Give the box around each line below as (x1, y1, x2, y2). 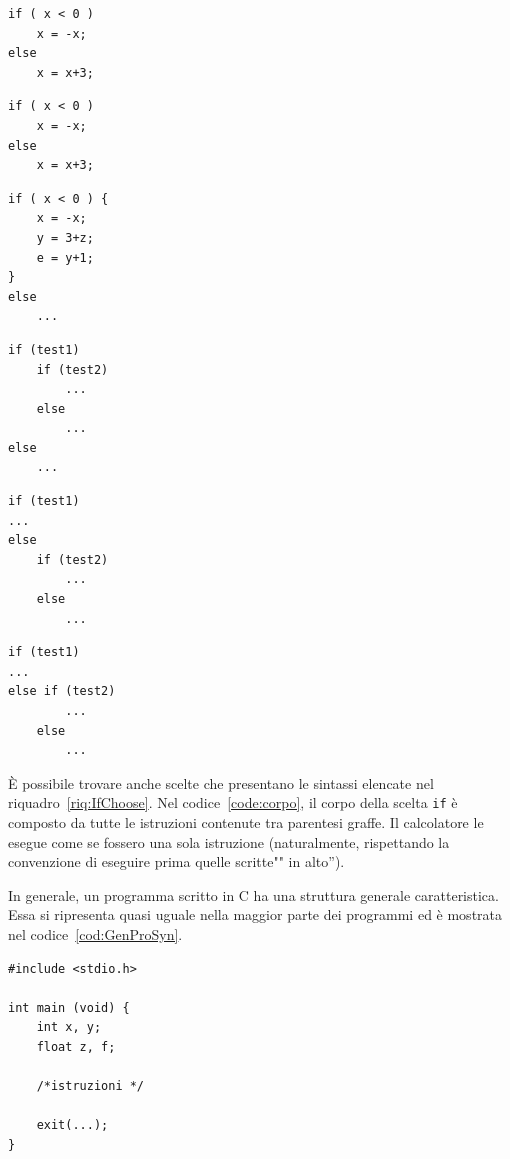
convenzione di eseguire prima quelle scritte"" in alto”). (8, 851, 345, 872)
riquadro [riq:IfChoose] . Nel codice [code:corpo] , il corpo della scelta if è (8, 792, 458, 813)
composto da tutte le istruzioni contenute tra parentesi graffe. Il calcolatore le (8, 812, 484, 833)
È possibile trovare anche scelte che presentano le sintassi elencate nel (8, 772, 434, 793)
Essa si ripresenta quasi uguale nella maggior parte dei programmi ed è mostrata (8, 904, 503, 925)
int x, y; (36, 1020, 102, 1035)
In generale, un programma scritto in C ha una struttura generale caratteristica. (8, 884, 499, 905)
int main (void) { (8, 1000, 130, 1015)
